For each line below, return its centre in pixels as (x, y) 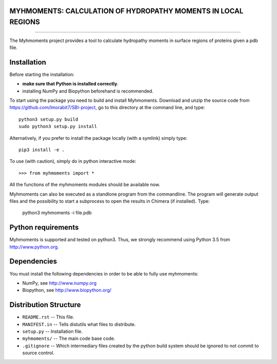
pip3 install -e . (42, 150)
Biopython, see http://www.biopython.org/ (67, 290)
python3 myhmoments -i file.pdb (57, 213)
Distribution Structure (45, 305)
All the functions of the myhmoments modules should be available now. (85, 185)
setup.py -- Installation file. (53, 331)
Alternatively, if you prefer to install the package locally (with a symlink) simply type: (98, 138)
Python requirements (44, 228)
